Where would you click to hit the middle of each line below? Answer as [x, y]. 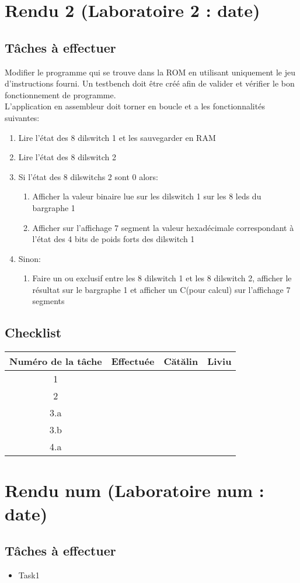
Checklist [33, 332]
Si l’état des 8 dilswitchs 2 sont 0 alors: [88, 176]
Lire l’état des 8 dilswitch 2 [67, 157]
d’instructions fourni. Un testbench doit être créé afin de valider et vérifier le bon [150, 83]
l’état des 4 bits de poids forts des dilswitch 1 [114, 239]
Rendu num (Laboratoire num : [135, 490]
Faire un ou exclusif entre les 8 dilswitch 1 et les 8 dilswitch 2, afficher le [162, 278]
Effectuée [133, 361]
